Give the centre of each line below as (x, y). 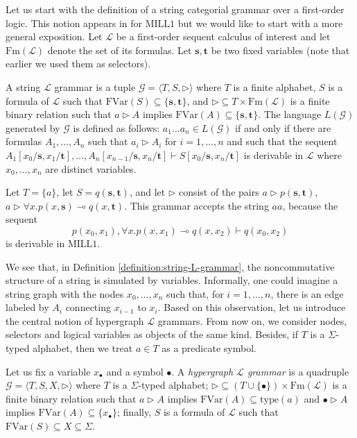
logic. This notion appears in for (74, 23)
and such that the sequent (282, 141)
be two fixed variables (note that (280, 50)
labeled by (27, 307)
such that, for (195, 293)
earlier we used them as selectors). (78, 64)
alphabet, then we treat (83, 348)
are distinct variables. (91, 168)
